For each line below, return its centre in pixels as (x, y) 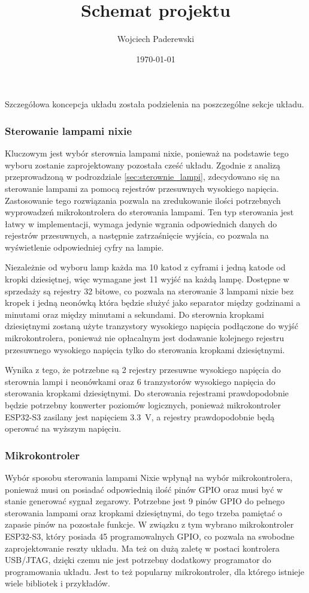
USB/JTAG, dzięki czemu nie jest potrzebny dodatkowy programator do (138, 560)
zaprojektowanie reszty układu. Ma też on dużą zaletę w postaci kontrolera (142, 548)
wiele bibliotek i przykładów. (57, 583)
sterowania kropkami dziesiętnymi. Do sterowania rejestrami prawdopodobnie (147, 393)
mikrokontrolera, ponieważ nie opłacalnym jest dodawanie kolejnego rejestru (145, 338)
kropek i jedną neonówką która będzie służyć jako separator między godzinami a (153, 302)
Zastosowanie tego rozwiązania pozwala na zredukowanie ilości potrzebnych (143, 200)
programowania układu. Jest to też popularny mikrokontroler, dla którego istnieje (155, 571)
